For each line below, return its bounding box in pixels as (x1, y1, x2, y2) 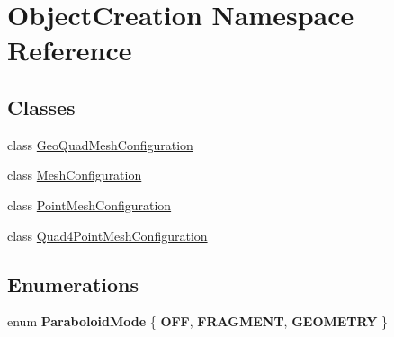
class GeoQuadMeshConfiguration (7, 135, 193, 154)
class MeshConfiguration (7, 165, 142, 184)
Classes (7, 93, 76, 120)
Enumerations (7, 270, 139, 297)
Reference (7, 31, 132, 68)
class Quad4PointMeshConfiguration (7, 226, 208, 244)
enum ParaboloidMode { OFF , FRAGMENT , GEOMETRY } (7, 312, 389, 331)
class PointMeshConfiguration (7, 195, 172, 214)
